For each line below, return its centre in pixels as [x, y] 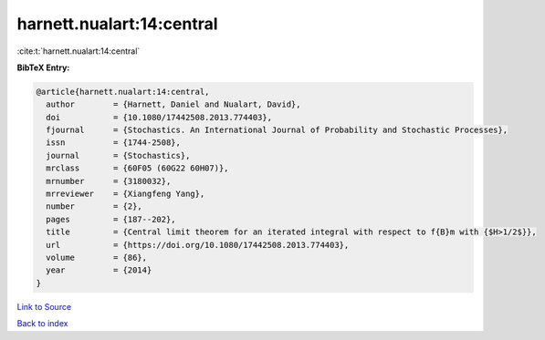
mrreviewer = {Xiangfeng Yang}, [126, 194]
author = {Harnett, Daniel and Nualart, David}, [173, 104]
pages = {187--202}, [111, 219]
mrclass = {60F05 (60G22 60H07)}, [137, 168]
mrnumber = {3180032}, [109, 181]
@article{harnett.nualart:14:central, [123, 92]
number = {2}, [94, 206]
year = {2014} [99, 270]
